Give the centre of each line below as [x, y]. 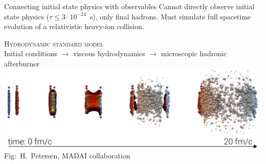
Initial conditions [31, 53]
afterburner [22, 63]
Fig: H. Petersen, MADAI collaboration [67, 156]
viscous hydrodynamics [109, 53]
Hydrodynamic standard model [54, 43]
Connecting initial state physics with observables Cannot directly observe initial [129, 6]
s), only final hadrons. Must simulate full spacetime [170, 16]
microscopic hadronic [194, 53]
